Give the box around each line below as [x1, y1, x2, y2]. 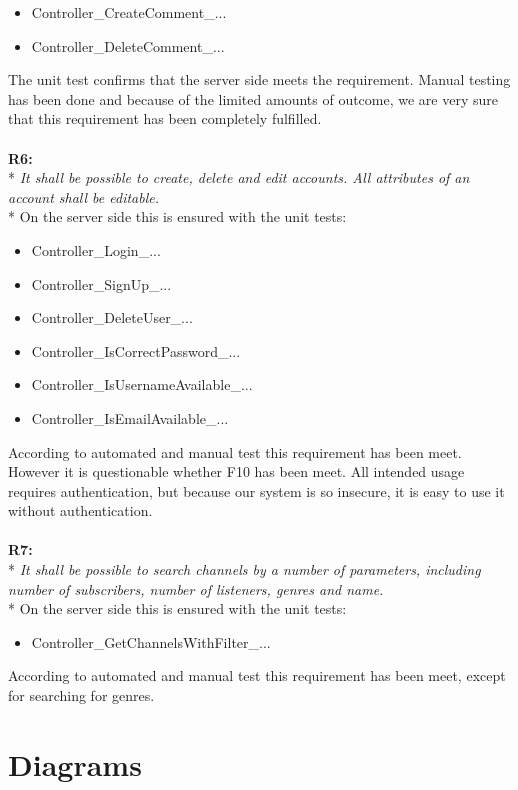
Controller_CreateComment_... [31, 2, 227, 22]
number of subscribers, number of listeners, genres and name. [8, 578, 384, 599]
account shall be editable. [8, 186, 160, 207]
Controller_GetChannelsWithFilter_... [31, 631, 271, 652]
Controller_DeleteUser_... [31, 307, 193, 328]
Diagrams [8, 743, 142, 784]
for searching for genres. [8, 685, 155, 706]
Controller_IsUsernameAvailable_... [31, 374, 253, 395]
